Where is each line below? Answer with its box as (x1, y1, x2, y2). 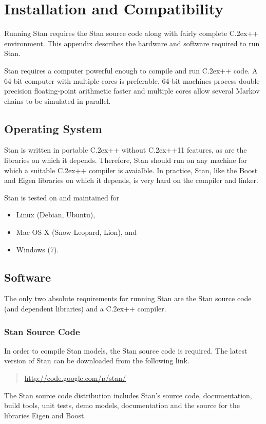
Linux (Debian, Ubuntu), (16, 209, 96, 220)
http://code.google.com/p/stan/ (24, 373, 126, 383)
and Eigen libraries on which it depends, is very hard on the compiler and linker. (4, 175, 258, 186)
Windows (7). (16, 244, 59, 254)
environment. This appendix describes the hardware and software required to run (4, 38, 260, 48)
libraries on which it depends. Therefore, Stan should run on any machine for (4, 155, 248, 165)
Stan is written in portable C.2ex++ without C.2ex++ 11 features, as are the (4, 144, 247, 155)
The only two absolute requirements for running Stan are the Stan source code (4, 293, 252, 304)
